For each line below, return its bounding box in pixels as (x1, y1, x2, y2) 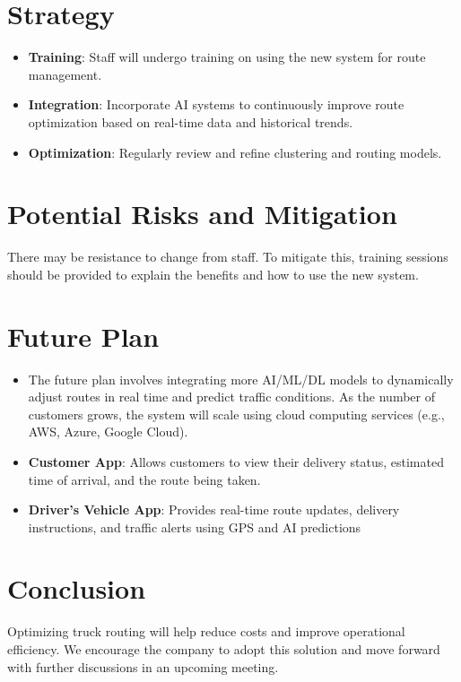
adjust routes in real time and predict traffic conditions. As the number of (28, 387, 435, 406)
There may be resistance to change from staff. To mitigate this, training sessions (7, 247, 448, 266)
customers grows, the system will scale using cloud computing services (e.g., (28, 404, 445, 423)
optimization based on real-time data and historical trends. (28, 112, 353, 131)
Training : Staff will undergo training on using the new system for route (28, 47, 426, 66)
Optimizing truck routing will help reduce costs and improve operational (7, 622, 405, 641)
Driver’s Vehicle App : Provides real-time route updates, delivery (28, 500, 400, 519)
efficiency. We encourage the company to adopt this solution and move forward (7, 640, 440, 658)
